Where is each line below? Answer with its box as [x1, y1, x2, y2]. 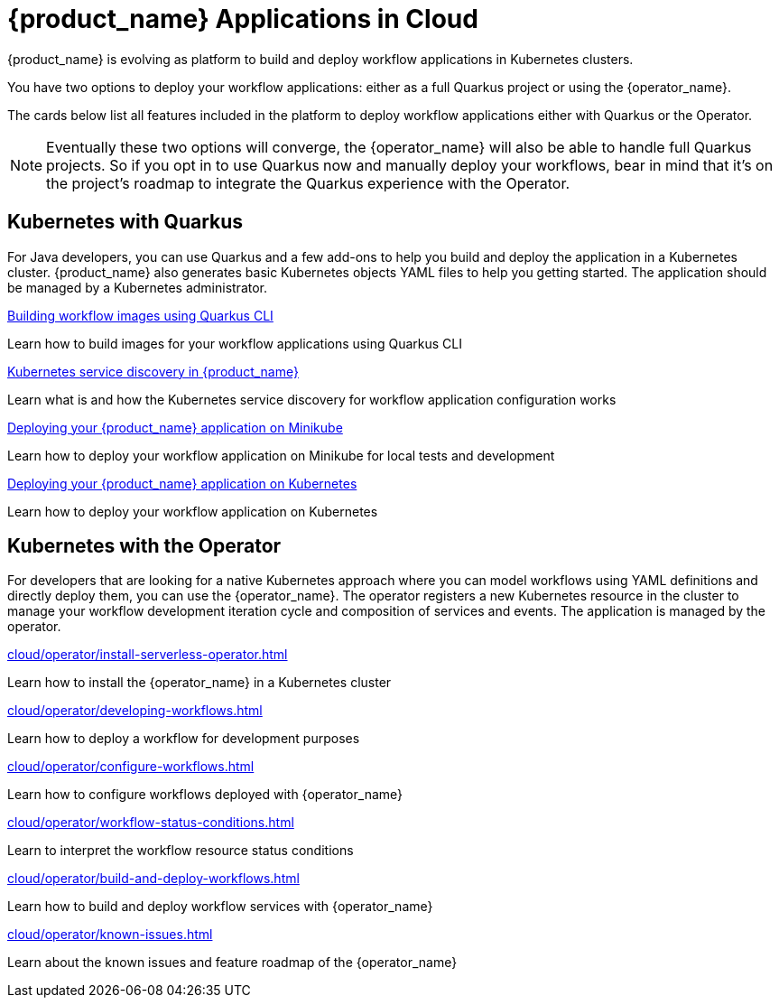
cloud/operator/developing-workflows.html [7, 703, 263, 719]
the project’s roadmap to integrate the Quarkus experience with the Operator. [46, 173, 570, 192]
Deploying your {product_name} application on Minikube [7, 419, 343, 435]
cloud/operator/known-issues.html [7, 926, 213, 943]
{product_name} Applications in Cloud [7, 4, 478, 34]
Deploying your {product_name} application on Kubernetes [7, 475, 357, 491]
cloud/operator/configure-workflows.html [7, 758, 255, 775]
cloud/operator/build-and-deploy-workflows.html [7, 870, 300, 887]
